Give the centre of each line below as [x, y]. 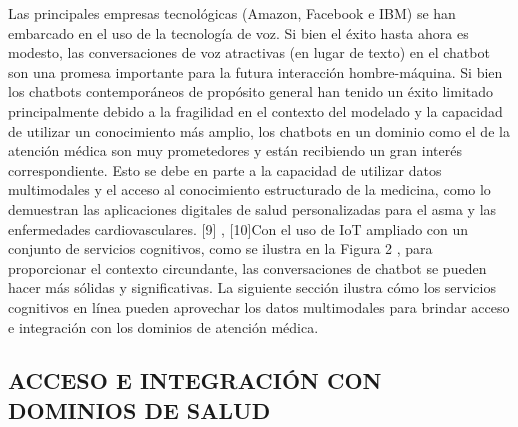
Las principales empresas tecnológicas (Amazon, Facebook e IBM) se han [232, 13]
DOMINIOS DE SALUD [139, 409]
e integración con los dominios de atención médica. [163, 326]
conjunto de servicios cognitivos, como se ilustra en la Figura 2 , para [220, 248]
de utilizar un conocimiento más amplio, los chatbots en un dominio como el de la [259, 130]
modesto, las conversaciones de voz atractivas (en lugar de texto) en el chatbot [249, 52]
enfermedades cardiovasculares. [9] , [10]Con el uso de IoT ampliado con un [238, 228]
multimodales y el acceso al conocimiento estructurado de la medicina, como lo [249, 189]
